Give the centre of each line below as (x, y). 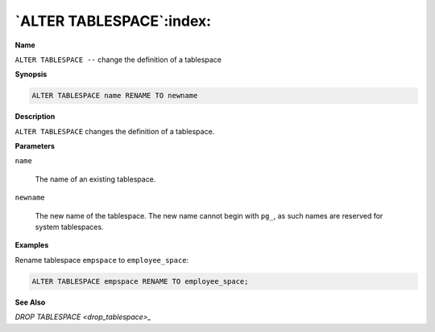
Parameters (35, 146)
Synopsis (31, 74)
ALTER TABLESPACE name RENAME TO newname (115, 96)
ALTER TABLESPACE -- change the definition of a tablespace (118, 59)
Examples (32, 245)
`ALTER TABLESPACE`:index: (113, 21)
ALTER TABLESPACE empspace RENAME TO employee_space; (140, 281)
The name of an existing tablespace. (95, 179)
